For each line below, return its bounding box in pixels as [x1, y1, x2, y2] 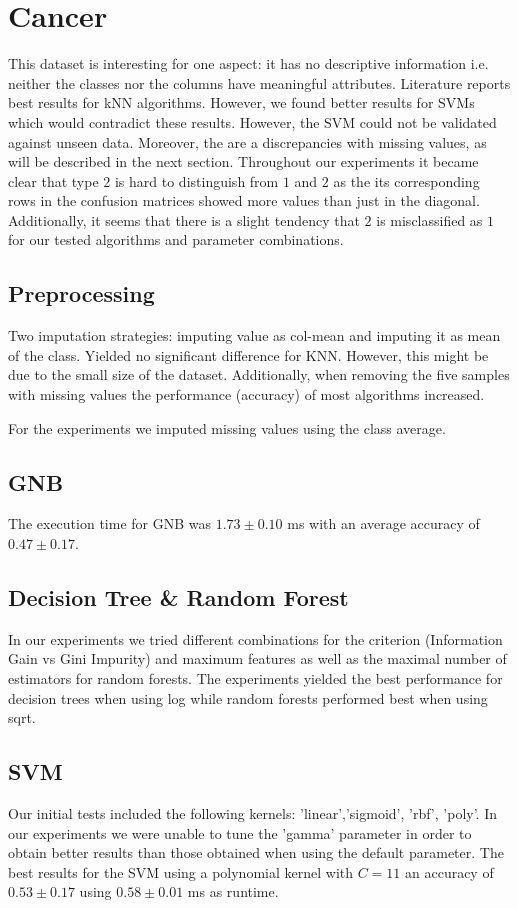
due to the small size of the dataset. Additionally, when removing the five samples [8, 364, 510, 385]
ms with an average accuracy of [287, 513, 480, 534]
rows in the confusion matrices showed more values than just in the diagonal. [8, 190, 480, 211]
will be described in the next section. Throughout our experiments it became [8, 151, 479, 172]
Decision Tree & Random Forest [8, 582, 349, 613]
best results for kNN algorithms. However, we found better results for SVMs [8, 92, 475, 113]
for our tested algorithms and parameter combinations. [8, 229, 344, 250]
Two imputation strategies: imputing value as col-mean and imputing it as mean [8, 325, 501, 346]
